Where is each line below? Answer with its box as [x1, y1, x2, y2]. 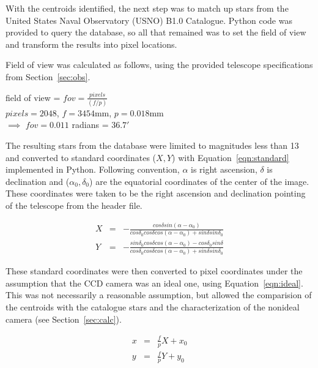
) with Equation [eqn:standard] [172, 151, 289, 163]
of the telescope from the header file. [6, 199, 142, 212]
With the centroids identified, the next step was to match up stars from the [6, 2, 289, 14]
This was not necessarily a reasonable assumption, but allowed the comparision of [6, 288, 312, 301]
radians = [72, 118, 109, 131]
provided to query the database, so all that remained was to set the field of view [6, 26, 306, 39]
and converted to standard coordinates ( [6, 151, 157, 163]
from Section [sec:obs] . [6, 70, 91, 83]
